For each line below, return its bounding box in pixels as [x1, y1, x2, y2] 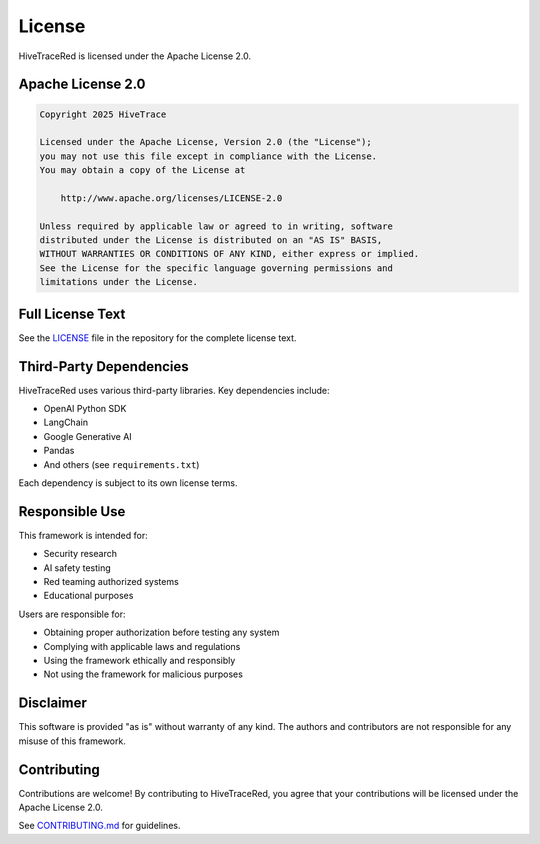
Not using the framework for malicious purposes [43, 668, 244, 680]
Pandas [43, 445, 75, 457]
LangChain [43, 416, 89, 429]
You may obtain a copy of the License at [39, 165, 246, 176]
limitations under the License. [39, 276, 199, 288]
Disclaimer [18, 695, 87, 712]
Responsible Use [18, 503, 126, 520]
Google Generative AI [43, 430, 132, 442]
